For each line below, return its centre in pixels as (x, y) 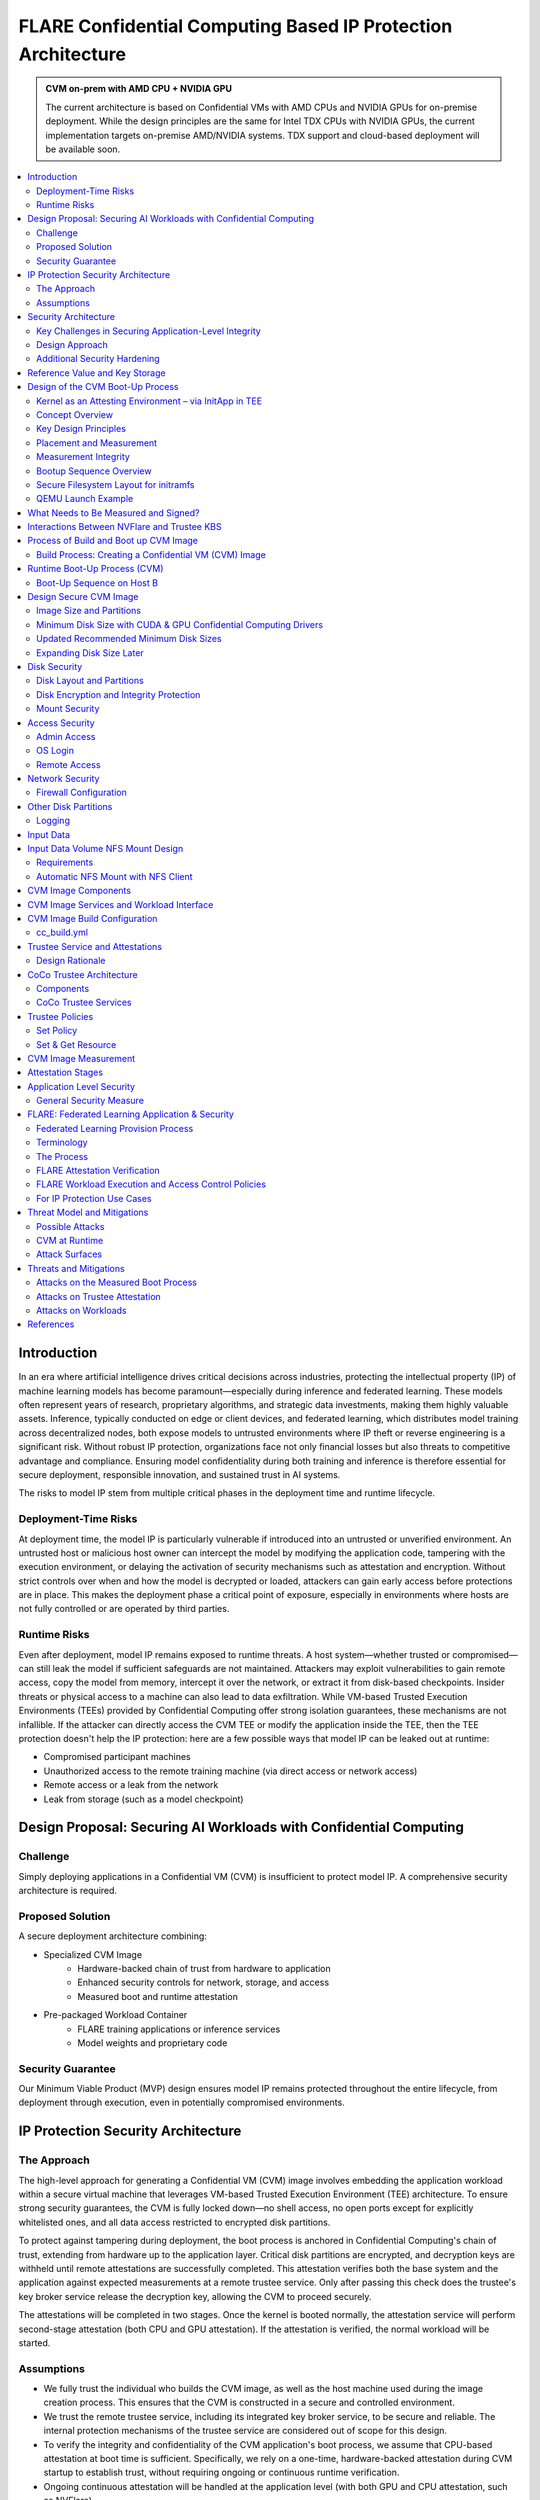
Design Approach (72, 344)
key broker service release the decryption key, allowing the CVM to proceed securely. (195, 2296)
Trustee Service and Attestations (95, 946)
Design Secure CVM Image (83, 597)
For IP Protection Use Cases (94, 1198)
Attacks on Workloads (81, 1310)
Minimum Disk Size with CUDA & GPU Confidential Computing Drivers (180, 624)
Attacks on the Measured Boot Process (117, 1282)
